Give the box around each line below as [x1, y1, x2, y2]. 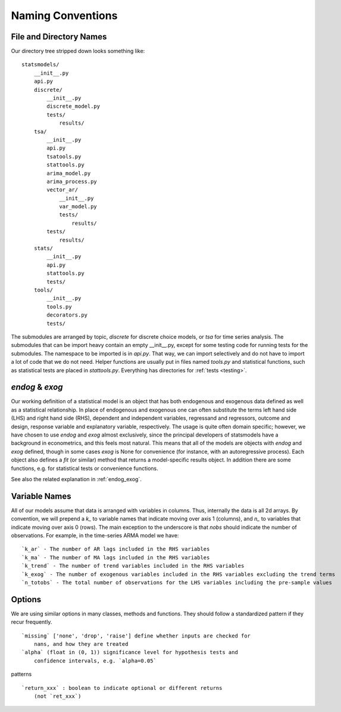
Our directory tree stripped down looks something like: [11, 48, 145, 55]
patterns [11, 671, 32, 678]
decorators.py [46, 312, 88, 318]
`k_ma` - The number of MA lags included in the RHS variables [21, 554, 210, 561]
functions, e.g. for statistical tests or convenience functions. [11, 465, 158, 472]
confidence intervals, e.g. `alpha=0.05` [33, 657, 157, 664]
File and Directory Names [11, 32, 107, 42]
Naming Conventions [11, 9, 118, 22]
